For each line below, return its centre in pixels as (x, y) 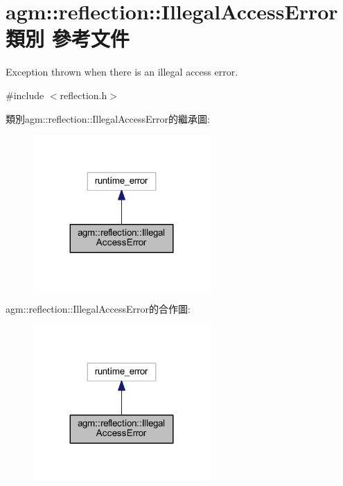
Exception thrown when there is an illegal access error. (122, 72)
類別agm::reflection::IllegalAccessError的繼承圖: (108, 118)
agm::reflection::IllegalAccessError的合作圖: (98, 309)
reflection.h (83, 95)
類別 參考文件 (68, 38)
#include (25, 95)
